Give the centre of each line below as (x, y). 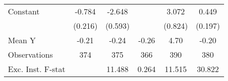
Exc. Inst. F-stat (37, 69)
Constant (24, 11)
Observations (30, 54)
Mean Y (22, 40)
